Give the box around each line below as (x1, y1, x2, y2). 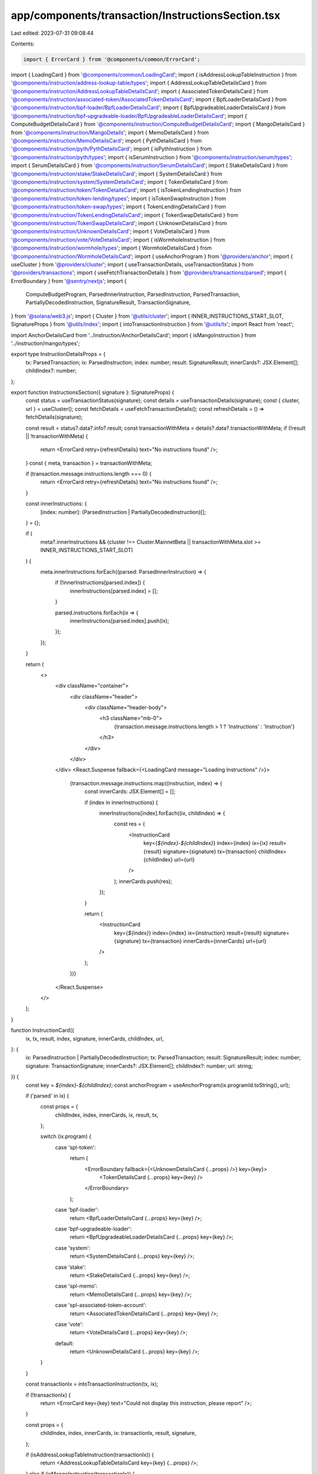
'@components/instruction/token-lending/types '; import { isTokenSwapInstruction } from (11, 195, 226, 202)
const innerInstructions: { (25, 500, 87, 507)
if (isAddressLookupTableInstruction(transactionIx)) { (25, 1451, 154, 1458)
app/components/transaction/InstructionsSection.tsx (11, 9, 281, 22)
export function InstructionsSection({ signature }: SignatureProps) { (11, 389, 175, 396)
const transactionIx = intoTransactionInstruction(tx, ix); (25, 1380, 158, 1388)
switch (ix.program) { (40, 1133, 92, 1140)
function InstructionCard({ (11, 1026, 75, 1034)
